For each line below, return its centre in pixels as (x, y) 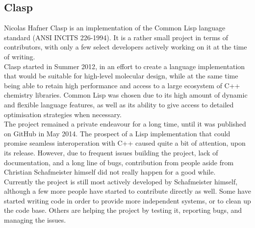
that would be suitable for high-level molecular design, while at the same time (121, 76)
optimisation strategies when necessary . (63, 114)
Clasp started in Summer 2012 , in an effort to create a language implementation (125, 66)
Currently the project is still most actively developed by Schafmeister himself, (121, 181)
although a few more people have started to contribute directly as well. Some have (127, 191)
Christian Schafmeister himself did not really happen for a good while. (110, 172)
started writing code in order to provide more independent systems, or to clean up (127, 200)
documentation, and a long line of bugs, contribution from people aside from (119, 162)
